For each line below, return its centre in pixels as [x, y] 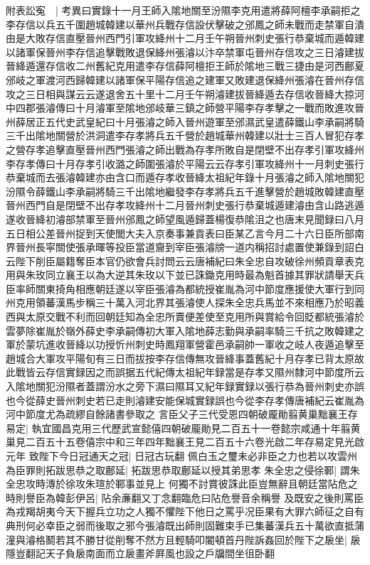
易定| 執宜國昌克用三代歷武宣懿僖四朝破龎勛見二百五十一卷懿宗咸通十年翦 [178, 427]
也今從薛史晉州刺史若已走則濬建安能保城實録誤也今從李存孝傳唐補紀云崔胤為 [185, 400]
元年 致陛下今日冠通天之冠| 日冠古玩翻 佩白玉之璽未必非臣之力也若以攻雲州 [181, 456]
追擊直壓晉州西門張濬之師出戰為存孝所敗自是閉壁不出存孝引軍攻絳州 [205, 149]
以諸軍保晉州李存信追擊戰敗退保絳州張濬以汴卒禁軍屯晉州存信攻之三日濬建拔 [185, 52]
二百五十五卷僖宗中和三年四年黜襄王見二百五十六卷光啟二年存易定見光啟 [195, 442]
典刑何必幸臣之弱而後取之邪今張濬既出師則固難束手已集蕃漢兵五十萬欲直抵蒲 [185, 525]
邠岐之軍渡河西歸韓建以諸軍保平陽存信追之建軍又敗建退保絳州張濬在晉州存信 [185, 79]
